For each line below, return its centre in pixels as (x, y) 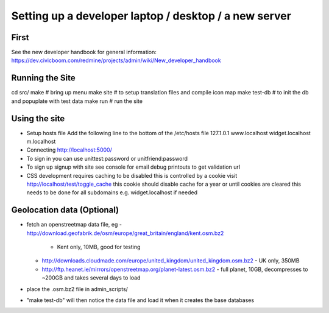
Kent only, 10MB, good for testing (99, 247)
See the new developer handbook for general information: (84, 52)
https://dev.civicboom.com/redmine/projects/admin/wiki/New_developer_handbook (116, 60)
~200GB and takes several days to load (91, 278)
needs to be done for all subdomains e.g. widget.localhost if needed (112, 192)
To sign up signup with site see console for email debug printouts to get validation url (133, 167)
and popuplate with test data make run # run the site (77, 101)
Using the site (38, 118)
